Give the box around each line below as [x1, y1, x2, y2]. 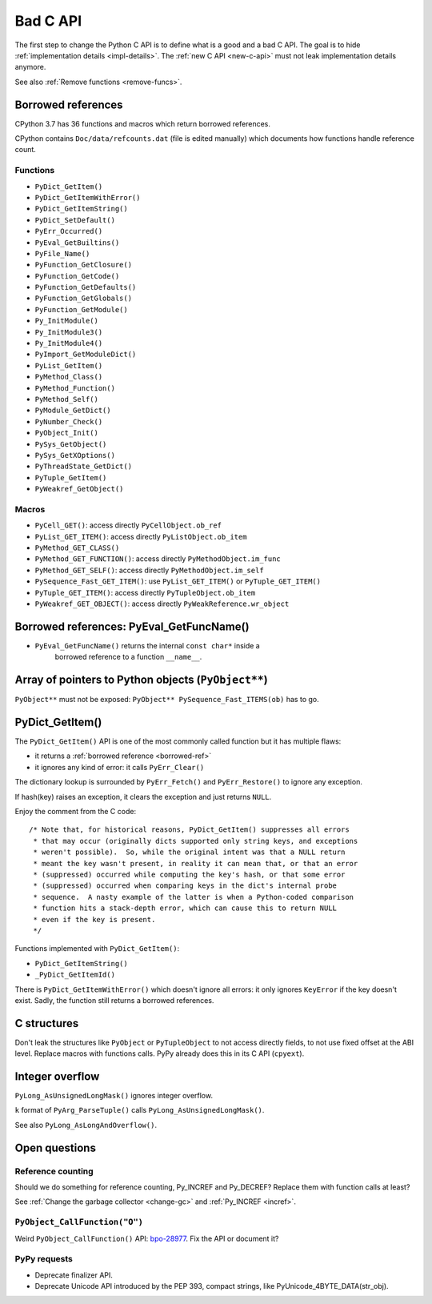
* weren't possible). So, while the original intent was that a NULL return [33, 848, 346, 857]
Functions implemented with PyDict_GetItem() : [14, 944, 180, 953]
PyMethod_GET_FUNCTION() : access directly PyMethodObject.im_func [34, 554, 282, 564]
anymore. [14, 62, 46, 72]
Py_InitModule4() [34, 339, 103, 348]
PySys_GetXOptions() [34, 451, 116, 459]
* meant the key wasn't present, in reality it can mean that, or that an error [33, 859, 358, 868]
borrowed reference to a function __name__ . [54, 652, 202, 662]
